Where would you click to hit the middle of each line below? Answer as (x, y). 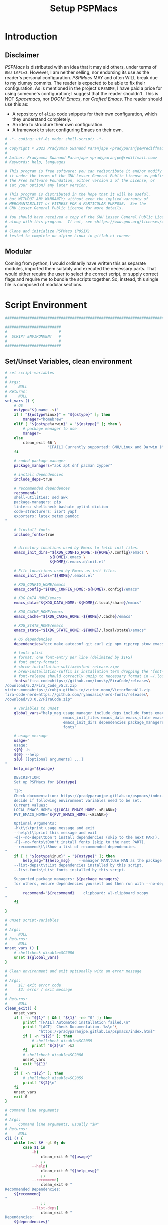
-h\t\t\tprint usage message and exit (54, 828)
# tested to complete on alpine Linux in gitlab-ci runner (68, 236)
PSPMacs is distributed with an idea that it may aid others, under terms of (81, 67)
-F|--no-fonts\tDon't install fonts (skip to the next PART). (80, 842)
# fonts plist (29, 653)
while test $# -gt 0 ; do (40, 1143)
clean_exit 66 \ (40, 443)
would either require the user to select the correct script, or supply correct (82, 274)
